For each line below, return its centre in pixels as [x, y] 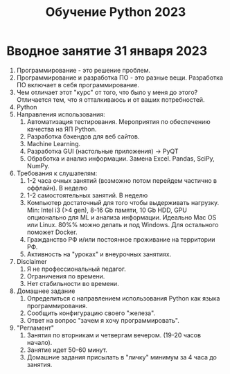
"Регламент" [35, 328]
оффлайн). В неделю [57, 188]
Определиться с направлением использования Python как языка [123, 298]
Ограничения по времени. [66, 276]
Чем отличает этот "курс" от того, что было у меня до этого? [107, 92]
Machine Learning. [54, 143]
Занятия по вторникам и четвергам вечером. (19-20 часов [114, 335]
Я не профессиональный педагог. [76, 269]
